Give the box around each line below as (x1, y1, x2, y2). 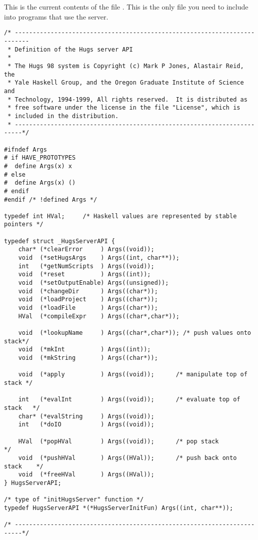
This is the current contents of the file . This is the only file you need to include (4, 2, 248, 12)
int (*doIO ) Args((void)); (18, 421, 154, 428)
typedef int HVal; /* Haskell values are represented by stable (4, 212, 237, 220)
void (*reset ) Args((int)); (18, 271, 151, 278)
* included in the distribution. (7, 112, 119, 120)
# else (4, 171, 25, 178)
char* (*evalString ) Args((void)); (18, 412, 154, 420)
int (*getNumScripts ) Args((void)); (18, 262, 154, 270)
